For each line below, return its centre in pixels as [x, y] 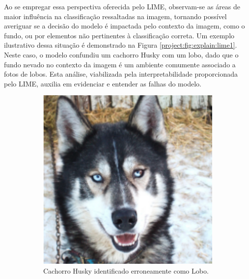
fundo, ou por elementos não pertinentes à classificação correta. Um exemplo [119, 35]
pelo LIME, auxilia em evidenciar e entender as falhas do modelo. [103, 83]
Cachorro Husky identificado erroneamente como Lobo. [126, 270]
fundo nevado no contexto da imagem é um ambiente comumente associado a [120, 64]
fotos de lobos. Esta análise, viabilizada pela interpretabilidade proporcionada [121, 74]
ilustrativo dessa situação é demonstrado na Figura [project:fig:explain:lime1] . [121, 45]
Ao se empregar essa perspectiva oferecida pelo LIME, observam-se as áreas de [122, 6]
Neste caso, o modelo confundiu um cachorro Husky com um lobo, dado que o [121, 54]
